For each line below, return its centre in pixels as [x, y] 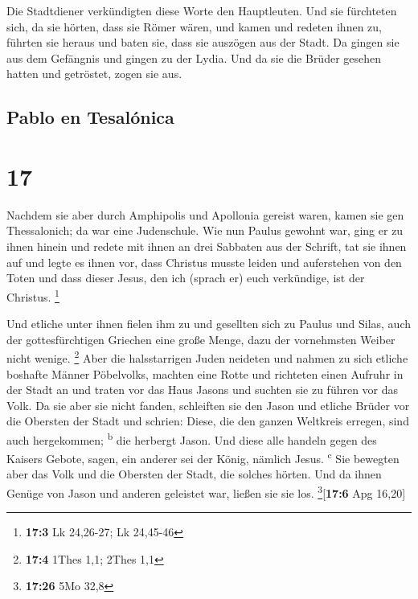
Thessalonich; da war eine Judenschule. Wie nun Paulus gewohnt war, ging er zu [205, 230]
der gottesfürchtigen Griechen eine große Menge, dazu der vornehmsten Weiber [201, 339]
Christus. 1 [33, 295]
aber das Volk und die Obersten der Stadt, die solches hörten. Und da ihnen [194, 474]
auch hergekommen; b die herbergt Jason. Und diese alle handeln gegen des [192, 438]
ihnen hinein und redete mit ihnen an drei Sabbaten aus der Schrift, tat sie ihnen [207, 246]
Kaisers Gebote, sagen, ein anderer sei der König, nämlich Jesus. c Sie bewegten [203, 457]
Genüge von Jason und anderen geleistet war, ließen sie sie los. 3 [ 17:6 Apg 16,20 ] [206, 492]
